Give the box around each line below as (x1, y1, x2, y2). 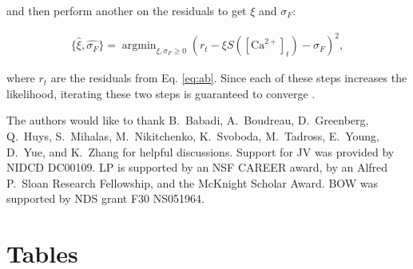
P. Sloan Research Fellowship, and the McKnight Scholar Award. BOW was (6, 174, 379, 191)
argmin (121, 40, 157, 52)
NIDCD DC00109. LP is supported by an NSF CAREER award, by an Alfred (6, 159, 388, 176)
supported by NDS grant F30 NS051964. (6, 190, 205, 207)
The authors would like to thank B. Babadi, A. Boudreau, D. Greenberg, (6, 112, 369, 129)
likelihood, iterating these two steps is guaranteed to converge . (6, 85, 316, 101)
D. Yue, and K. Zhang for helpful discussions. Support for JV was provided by (6, 143, 395, 160)
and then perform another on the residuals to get (6, 2, 247, 18)
